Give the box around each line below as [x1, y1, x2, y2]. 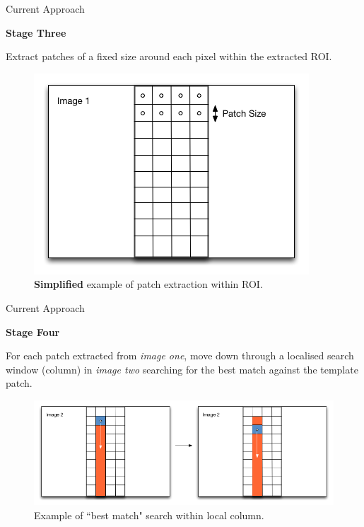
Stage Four [6, 324, 60, 339]
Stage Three [6, 25, 66, 40]
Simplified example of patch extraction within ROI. [34, 277, 263, 291]
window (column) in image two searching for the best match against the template [6, 361, 358, 376]
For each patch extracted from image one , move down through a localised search [6, 348, 354, 363]
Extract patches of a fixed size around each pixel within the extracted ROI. [6, 49, 332, 64]
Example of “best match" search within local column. [34, 507, 264, 522]
